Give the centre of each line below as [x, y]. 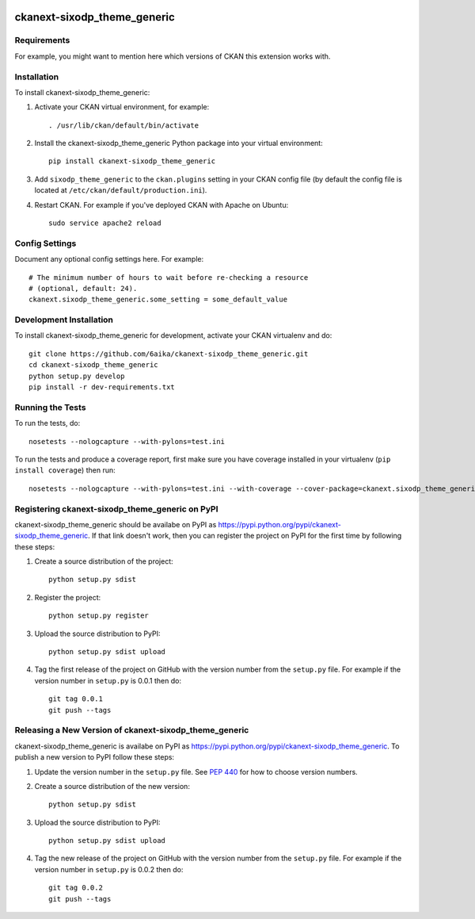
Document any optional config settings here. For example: [109, 259]
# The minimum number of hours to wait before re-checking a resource [169, 277]
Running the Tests [50, 407]
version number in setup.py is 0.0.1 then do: [108, 680]
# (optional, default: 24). [83, 288]
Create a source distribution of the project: [104, 561]
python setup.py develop [77, 376]
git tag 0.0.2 [76, 888]
